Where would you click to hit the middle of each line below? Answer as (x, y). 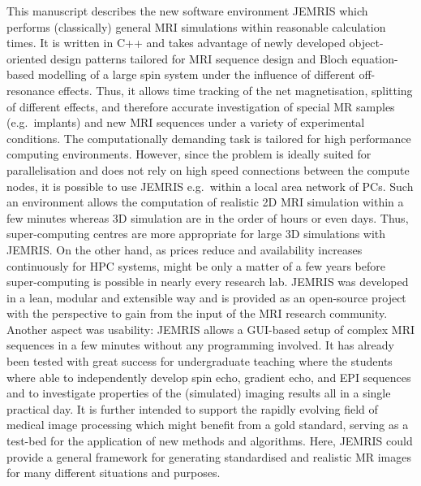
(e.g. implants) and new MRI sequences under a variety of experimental (186, 122)
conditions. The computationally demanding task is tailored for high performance (209, 138)
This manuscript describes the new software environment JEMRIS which (187, 11)
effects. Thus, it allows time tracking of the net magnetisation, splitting (235, 90)
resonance (31, 90)
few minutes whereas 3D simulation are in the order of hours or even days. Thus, (208, 217)
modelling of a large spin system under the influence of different (196, 74)
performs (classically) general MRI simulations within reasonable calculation (196, 26)
